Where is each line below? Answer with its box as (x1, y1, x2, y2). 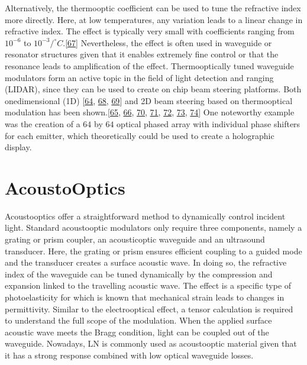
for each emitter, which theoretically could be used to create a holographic (5, 129, 274, 141)
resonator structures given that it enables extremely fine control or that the (5, 48, 279, 60)
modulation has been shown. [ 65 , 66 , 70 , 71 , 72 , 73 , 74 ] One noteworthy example (5, 106, 295, 118)
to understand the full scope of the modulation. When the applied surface (5, 314, 272, 327)
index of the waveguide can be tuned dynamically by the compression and (5, 267, 273, 280)
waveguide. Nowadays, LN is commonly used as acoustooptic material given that (5, 337, 297, 350)
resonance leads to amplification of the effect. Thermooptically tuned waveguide (5, 59, 294, 72)
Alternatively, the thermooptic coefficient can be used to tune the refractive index (5, 2, 301, 14)
